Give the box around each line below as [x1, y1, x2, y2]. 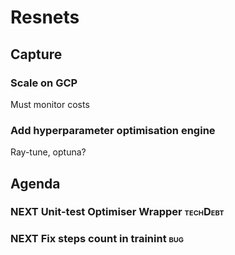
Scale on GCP [10, 76, 78, 90]
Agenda [10, 175, 61, 192]
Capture [10, 46, 63, 63]
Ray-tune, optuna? [10, 146, 87, 158]
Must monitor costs [10, 98, 90, 110]
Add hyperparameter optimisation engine [10, 123, 216, 137]
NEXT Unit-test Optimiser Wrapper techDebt [10, 205, 225, 219]
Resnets [10, 6, 80, 29]
